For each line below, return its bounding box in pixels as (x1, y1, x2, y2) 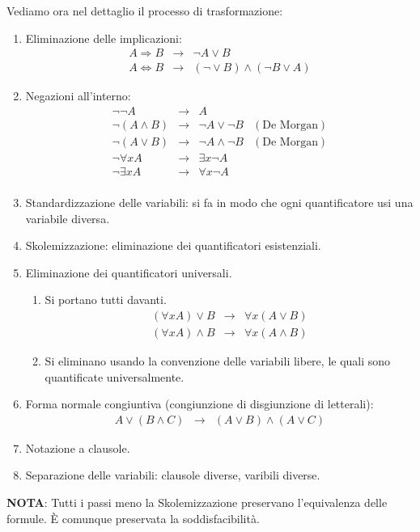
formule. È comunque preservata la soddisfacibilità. (6, 509, 260, 526)
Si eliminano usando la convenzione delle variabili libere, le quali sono (45, 353, 391, 369)
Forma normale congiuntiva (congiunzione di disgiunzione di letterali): (25, 395, 374, 412)
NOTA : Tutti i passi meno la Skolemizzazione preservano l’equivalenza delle (6, 494, 388, 511)
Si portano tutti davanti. (45, 291, 167, 308)
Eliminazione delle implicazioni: (25, 29, 182, 46)
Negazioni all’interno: (25, 87, 131, 104)
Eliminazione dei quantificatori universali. (25, 264, 232, 281)
